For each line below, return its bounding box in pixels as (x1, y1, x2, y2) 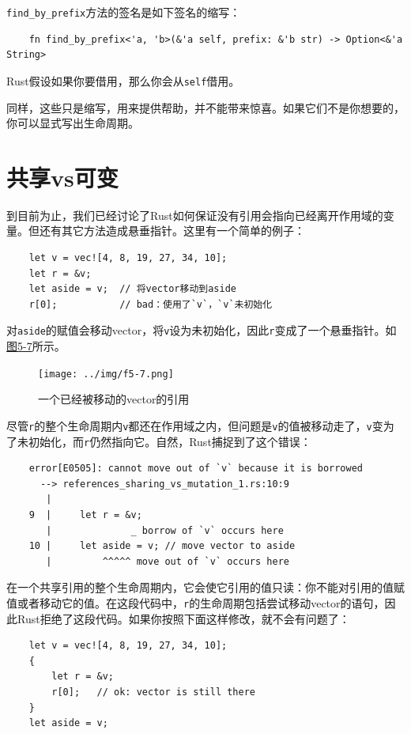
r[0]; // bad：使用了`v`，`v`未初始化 (28, 298, 273, 310)
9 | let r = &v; (28, 509, 142, 520)
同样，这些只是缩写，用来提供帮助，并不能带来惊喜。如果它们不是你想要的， (6, 99, 405, 115)
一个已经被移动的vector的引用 (38, 391, 190, 407)
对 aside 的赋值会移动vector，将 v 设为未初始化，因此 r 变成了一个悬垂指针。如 (6, 322, 397, 339)
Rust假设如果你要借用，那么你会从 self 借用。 (6, 72, 240, 89)
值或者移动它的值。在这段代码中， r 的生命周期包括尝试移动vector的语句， (6, 594, 385, 611)
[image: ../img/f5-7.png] (38, 368, 174, 380)
